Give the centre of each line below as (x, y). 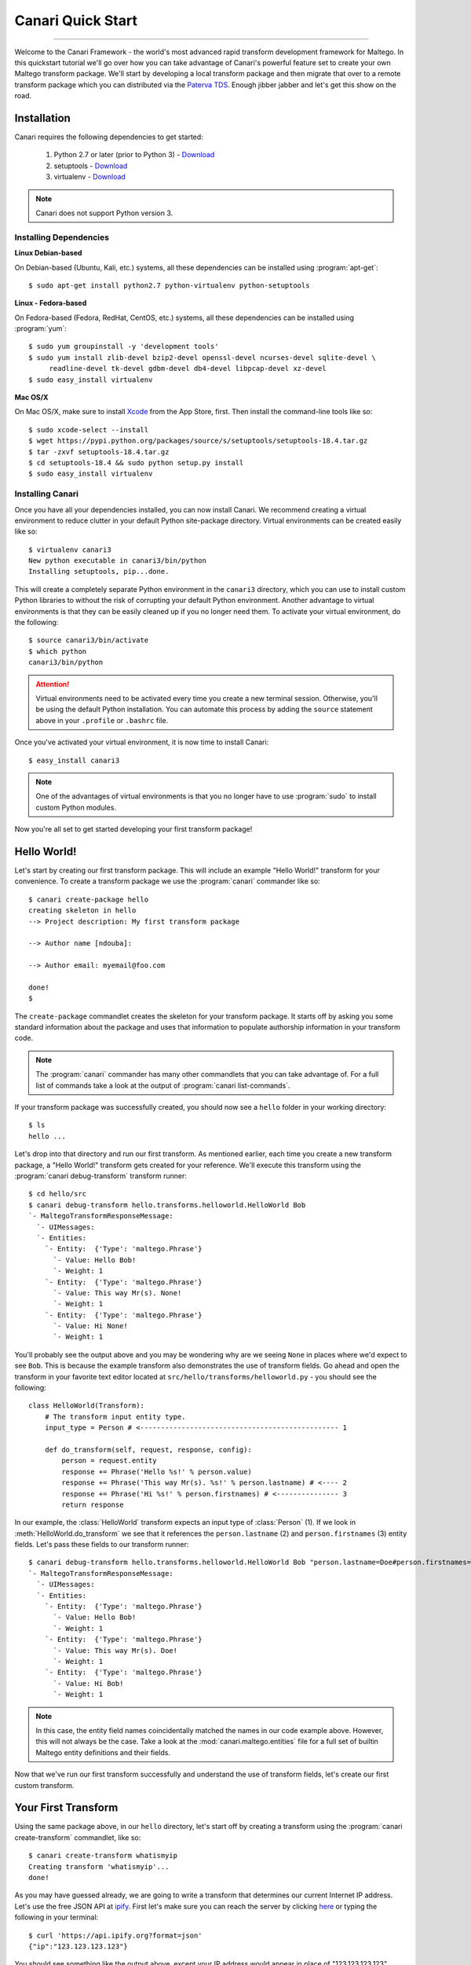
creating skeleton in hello (82, 911)
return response (93, 1504)
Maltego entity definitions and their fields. (103, 1752)
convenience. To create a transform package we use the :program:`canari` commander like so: (168, 881)
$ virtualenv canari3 (70, 549)
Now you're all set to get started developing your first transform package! (133, 829)
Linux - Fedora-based (51, 303)
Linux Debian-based (48, 253)
